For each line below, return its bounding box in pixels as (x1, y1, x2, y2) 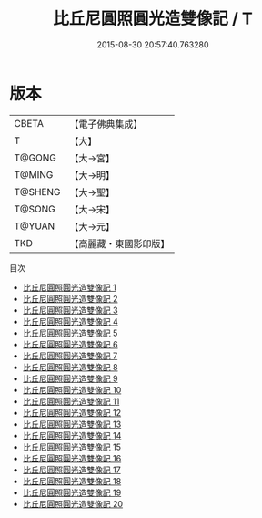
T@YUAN (14, 220, 55, 233)
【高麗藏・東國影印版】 (69, 237, 170, 250)
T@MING (14, 168, 54, 181)
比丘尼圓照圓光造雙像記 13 (22, 419, 122, 430)
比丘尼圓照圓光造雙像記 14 (22, 430, 122, 440)
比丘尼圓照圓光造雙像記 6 (22, 338, 118, 349)
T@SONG (14, 202, 56, 215)
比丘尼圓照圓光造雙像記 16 (22, 452, 122, 463)
